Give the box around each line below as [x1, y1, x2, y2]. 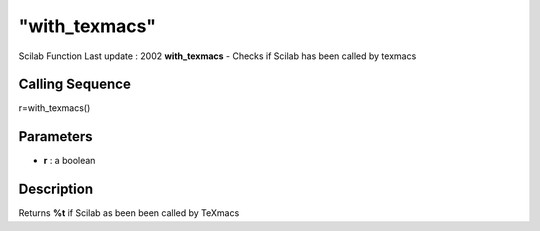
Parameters [18, 128, 93, 145]
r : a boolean [43, 155, 96, 167]
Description [18, 181, 94, 198]
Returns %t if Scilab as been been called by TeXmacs [18, 207, 240, 219]
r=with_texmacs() [18, 102, 91, 114]
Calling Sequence [18, 76, 132, 93]
